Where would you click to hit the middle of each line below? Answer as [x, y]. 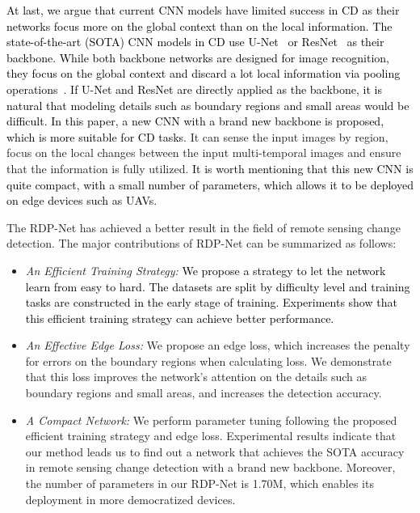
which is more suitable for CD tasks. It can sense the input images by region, [197, 136]
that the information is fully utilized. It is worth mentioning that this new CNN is [210, 168]
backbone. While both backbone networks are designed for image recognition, [198, 57]
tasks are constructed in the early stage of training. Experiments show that [211, 302]
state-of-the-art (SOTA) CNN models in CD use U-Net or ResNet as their [195, 42]
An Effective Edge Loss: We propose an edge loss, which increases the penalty [218, 345]
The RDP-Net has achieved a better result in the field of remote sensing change [204, 227]
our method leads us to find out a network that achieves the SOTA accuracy [215, 451]
